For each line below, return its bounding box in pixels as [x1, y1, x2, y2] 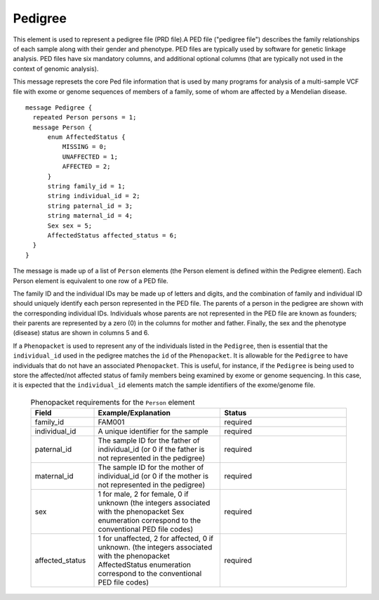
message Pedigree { [25, 103, 93, 112]
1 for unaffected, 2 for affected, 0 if [98, 534, 214, 544]
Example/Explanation [98, 408, 171, 418]
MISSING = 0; [62, 143, 107, 151]
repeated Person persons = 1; [32, 113, 137, 122]
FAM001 [98, 417, 125, 427]
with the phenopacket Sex [98, 507, 185, 516]
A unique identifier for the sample [98, 426, 208, 436]
